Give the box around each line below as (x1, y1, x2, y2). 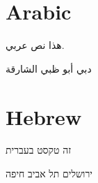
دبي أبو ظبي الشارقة (6, 61, 92, 75)
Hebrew (6, 102, 82, 131)
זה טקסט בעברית (6, 142, 72, 157)
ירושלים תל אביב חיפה (6, 166, 92, 181)
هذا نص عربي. (6, 38, 65, 52)
